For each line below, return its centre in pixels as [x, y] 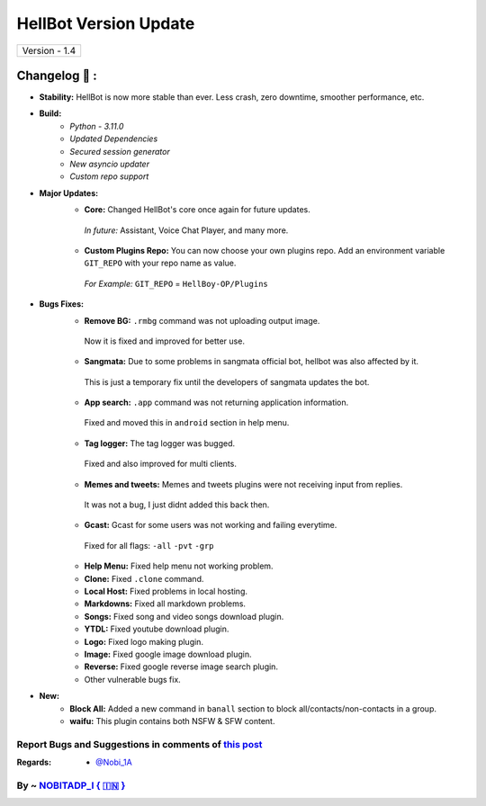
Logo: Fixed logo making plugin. [144, 641]
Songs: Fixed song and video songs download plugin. [184, 616]
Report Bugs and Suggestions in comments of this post [139, 744]
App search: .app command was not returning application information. [216, 403]
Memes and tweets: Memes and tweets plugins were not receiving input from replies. [243, 484]
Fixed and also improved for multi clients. [161, 464]
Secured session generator [120, 151]
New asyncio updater [110, 164]
